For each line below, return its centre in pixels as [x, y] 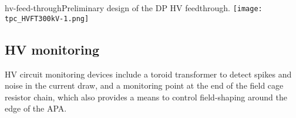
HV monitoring [52, 49]
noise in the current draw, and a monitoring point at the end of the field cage [144, 85]
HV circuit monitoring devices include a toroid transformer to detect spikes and [148, 74]
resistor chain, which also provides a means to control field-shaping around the [146, 97]
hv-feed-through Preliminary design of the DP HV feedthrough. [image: [134, 8]
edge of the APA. [36, 108]
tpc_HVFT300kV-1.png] [47, 18]
